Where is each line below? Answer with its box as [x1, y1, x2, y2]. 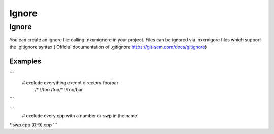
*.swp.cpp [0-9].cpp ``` [9, 122, 58, 128]
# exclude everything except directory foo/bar [22, 80, 119, 86]
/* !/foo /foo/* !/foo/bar [35, 87, 83, 93]
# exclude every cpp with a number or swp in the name [22, 112, 138, 119]
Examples [9, 57, 42, 65]
